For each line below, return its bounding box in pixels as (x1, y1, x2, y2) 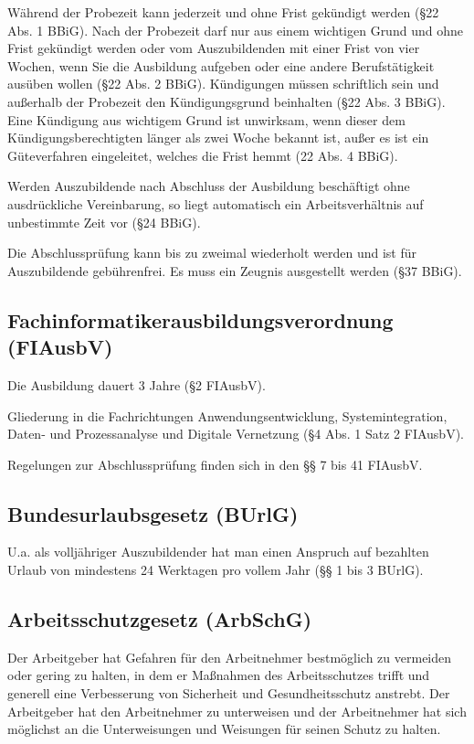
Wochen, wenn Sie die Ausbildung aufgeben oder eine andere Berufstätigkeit (7, 56, 435, 75)
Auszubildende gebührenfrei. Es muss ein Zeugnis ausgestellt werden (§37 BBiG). (7, 260, 462, 280)
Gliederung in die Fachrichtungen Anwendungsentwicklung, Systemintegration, (7, 406, 448, 425)
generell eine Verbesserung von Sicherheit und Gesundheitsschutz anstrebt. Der (7, 684, 450, 703)
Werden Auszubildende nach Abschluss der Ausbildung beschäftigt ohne (7, 176, 410, 196)
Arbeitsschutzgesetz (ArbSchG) (7, 605, 312, 633)
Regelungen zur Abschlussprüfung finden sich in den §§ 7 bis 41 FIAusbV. (7, 454, 423, 473)
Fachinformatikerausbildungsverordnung (7, 305, 394, 334)
